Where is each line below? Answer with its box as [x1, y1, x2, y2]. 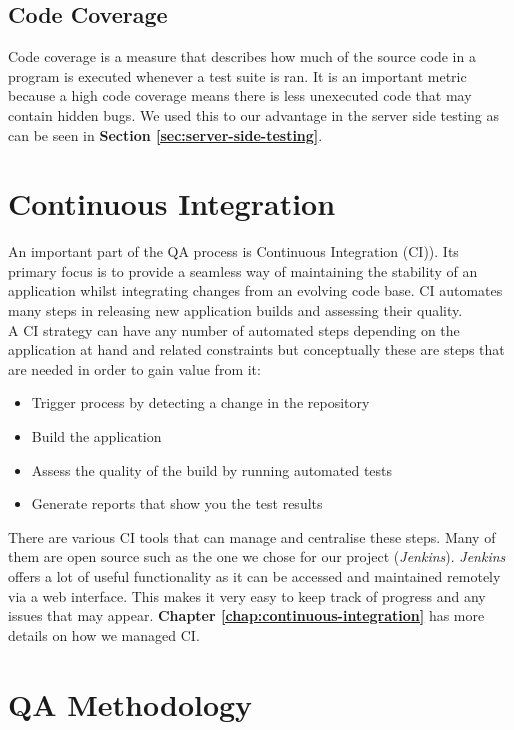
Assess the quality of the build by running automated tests [31, 459, 393, 480]
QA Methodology [8, 683, 253, 724]
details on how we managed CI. [8, 624, 200, 645]
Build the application [31, 426, 162, 447]
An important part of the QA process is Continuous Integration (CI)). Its [8, 241, 459, 262]
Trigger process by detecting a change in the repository [31, 392, 370, 413]
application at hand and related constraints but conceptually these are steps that [8, 339, 505, 360]
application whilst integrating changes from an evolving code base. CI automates [8, 280, 503, 301]
